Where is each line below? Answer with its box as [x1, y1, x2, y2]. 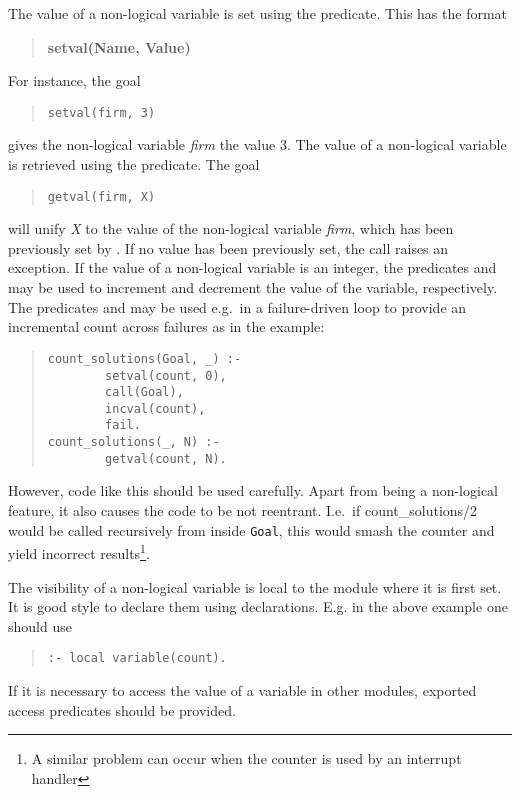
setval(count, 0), [105, 368, 227, 383]
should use [8, 615, 72, 636]
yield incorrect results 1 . [8, 540, 150, 563]
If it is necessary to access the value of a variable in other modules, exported [8, 679, 477, 700]
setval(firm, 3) [47, 105, 156, 120]
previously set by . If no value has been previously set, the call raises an [8, 237, 449, 258]
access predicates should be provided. [8, 699, 236, 720]
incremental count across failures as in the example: [8, 316, 325, 337]
